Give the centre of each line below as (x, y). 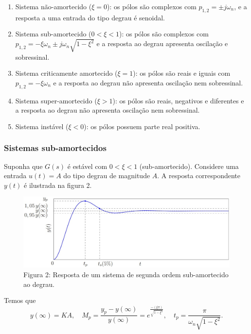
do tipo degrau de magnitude (107, 175)
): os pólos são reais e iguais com (182, 73)
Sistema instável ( (42, 126)
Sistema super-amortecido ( (56, 100)
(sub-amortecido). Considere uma (189, 166)
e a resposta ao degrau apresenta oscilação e (162, 43)
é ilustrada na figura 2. (58, 185)
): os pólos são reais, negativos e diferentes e (178, 100)
